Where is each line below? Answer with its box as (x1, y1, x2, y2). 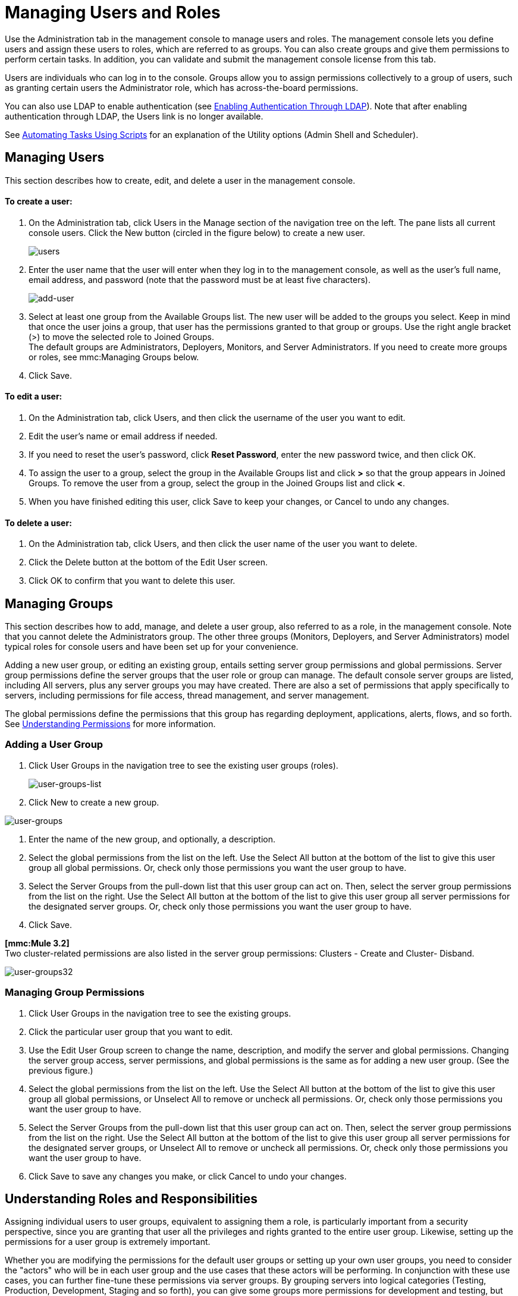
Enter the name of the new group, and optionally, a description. (29, 833, 275, 844)
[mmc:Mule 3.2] (5, 938, 70, 948)
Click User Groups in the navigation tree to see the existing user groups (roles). (29, 760, 338, 770)
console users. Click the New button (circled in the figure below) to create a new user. (29, 227, 365, 238)
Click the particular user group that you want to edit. (29, 1026, 233, 1037)
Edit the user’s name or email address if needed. (29, 431, 218, 442)
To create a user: (5, 196, 73, 207)
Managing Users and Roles (5, 2, 221, 23)
